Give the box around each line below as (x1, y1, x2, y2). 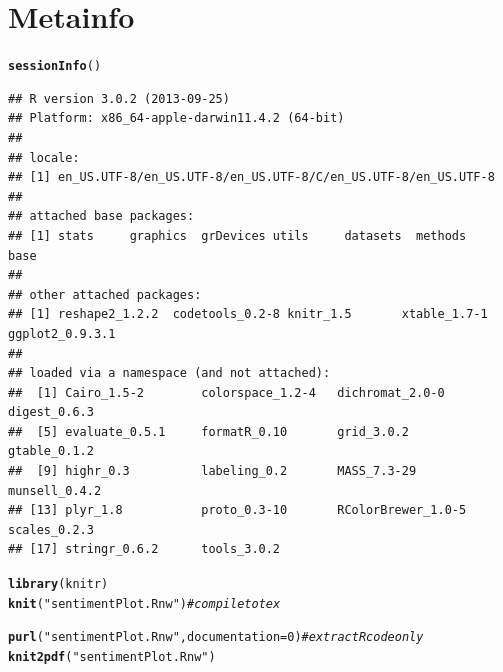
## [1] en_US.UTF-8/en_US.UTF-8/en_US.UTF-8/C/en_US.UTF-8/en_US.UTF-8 (8, 170, 495, 185)
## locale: (8, 150, 80, 165)
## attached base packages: (8, 209, 195, 224)
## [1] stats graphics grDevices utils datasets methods (8, 228, 467, 243)
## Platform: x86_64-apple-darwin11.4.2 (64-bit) (8, 111, 345, 126)
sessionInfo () (8, 59, 102, 74)
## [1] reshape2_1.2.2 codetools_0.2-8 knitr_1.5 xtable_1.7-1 (8, 307, 488, 322)
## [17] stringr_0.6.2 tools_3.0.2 (8, 542, 281, 557)
